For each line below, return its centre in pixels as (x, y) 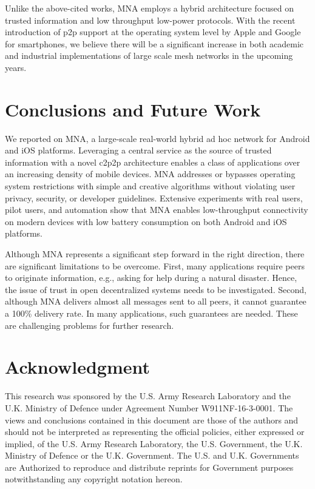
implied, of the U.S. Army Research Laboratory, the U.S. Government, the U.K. (154, 443)
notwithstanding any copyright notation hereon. (94, 479)
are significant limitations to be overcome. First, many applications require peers (155, 265)
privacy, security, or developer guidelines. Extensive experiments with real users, (154, 197)
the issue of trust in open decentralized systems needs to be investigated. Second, (156, 289)
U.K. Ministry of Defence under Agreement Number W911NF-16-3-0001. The (149, 407)
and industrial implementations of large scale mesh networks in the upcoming (149, 56)
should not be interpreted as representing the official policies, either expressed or (155, 432)
